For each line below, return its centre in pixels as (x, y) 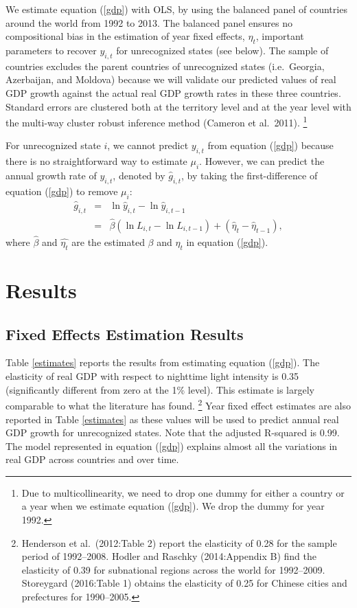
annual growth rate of (51, 175)
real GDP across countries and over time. (92, 459)
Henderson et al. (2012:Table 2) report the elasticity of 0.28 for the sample (179, 542)
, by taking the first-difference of (250, 175)
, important (280, 36)
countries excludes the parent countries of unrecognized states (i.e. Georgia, (165, 66)
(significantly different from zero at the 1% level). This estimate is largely (160, 389)
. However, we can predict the (262, 161)
